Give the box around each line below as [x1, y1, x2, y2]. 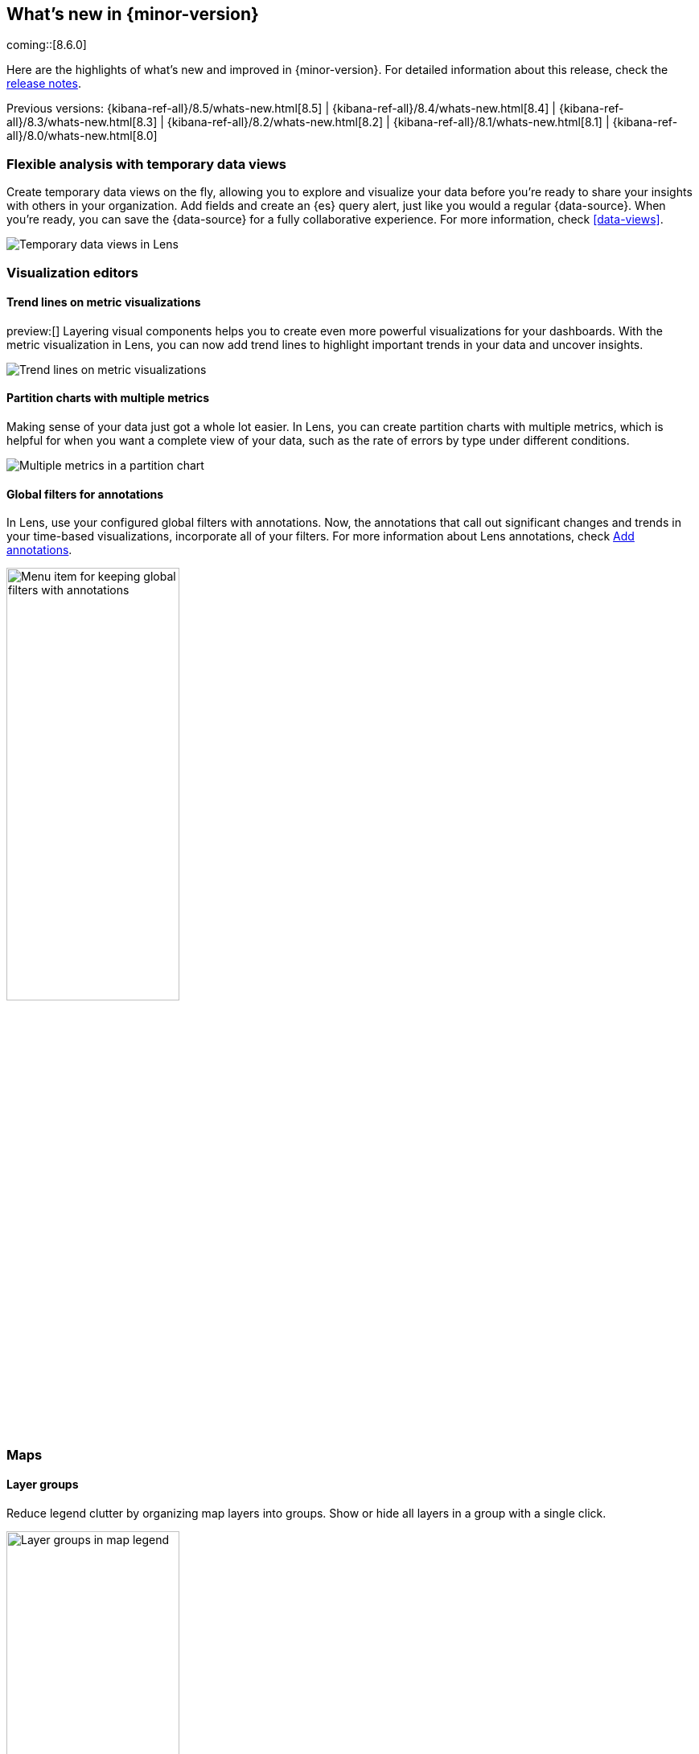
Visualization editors [6, 264, 138, 281]
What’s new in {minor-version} [6, 4, 259, 24]
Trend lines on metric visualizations [6, 295, 201, 310]
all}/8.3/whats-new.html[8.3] [6, 115, 158, 129]
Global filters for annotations [6, 487, 164, 501]
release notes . [6, 76, 81, 91]
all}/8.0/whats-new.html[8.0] [6, 129, 158, 143]
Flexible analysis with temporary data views [6, 155, 286, 172]
